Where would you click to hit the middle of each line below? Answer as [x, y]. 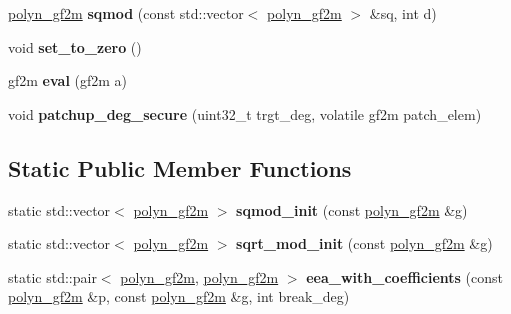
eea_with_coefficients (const [405, 276]
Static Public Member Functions [180, 167]
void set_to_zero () [75, 46]
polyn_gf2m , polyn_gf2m [199, 276]
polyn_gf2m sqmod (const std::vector [126, 13]
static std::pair [52, 276]
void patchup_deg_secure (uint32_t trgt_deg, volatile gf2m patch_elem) [245, 113]
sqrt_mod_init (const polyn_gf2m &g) [364, 243]
